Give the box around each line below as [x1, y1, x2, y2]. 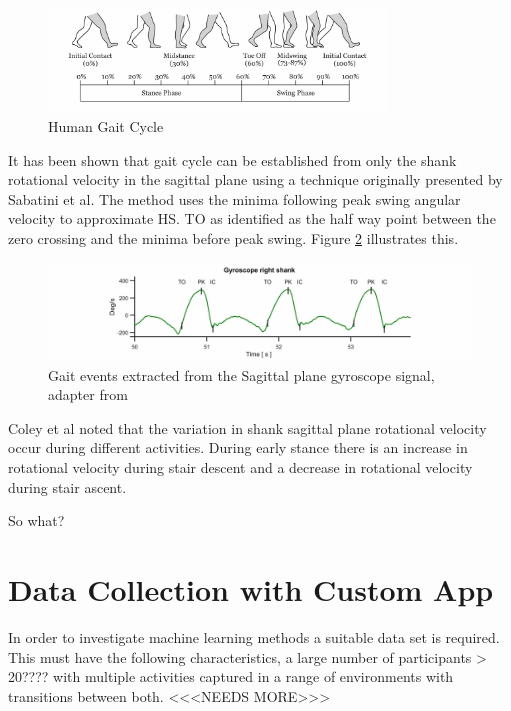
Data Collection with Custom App [8, 568, 494, 609]
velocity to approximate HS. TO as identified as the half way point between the [8, 208, 496, 229]
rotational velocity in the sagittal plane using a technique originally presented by [8, 169, 503, 190]
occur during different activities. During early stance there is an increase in [8, 437, 468, 458]
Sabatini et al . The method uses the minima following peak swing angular [8, 188, 461, 209]
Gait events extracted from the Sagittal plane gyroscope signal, [48, 364, 435, 385]
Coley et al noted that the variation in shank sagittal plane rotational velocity [8, 417, 487, 438]
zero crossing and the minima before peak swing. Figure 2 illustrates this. [8, 227, 459, 248]
